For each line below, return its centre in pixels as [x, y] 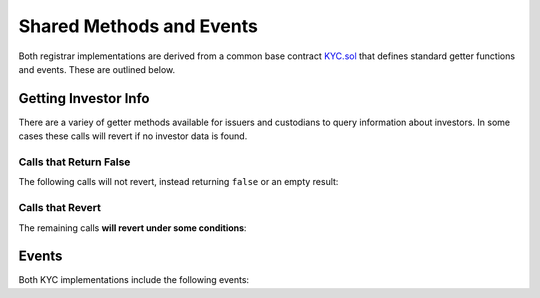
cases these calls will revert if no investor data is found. [133, 136]
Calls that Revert [60, 208]
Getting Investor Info [84, 98]
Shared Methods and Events [138, 26]
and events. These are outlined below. [97, 69]
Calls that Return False [74, 162]
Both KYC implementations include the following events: [134, 280]
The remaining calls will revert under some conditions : [132, 227]
